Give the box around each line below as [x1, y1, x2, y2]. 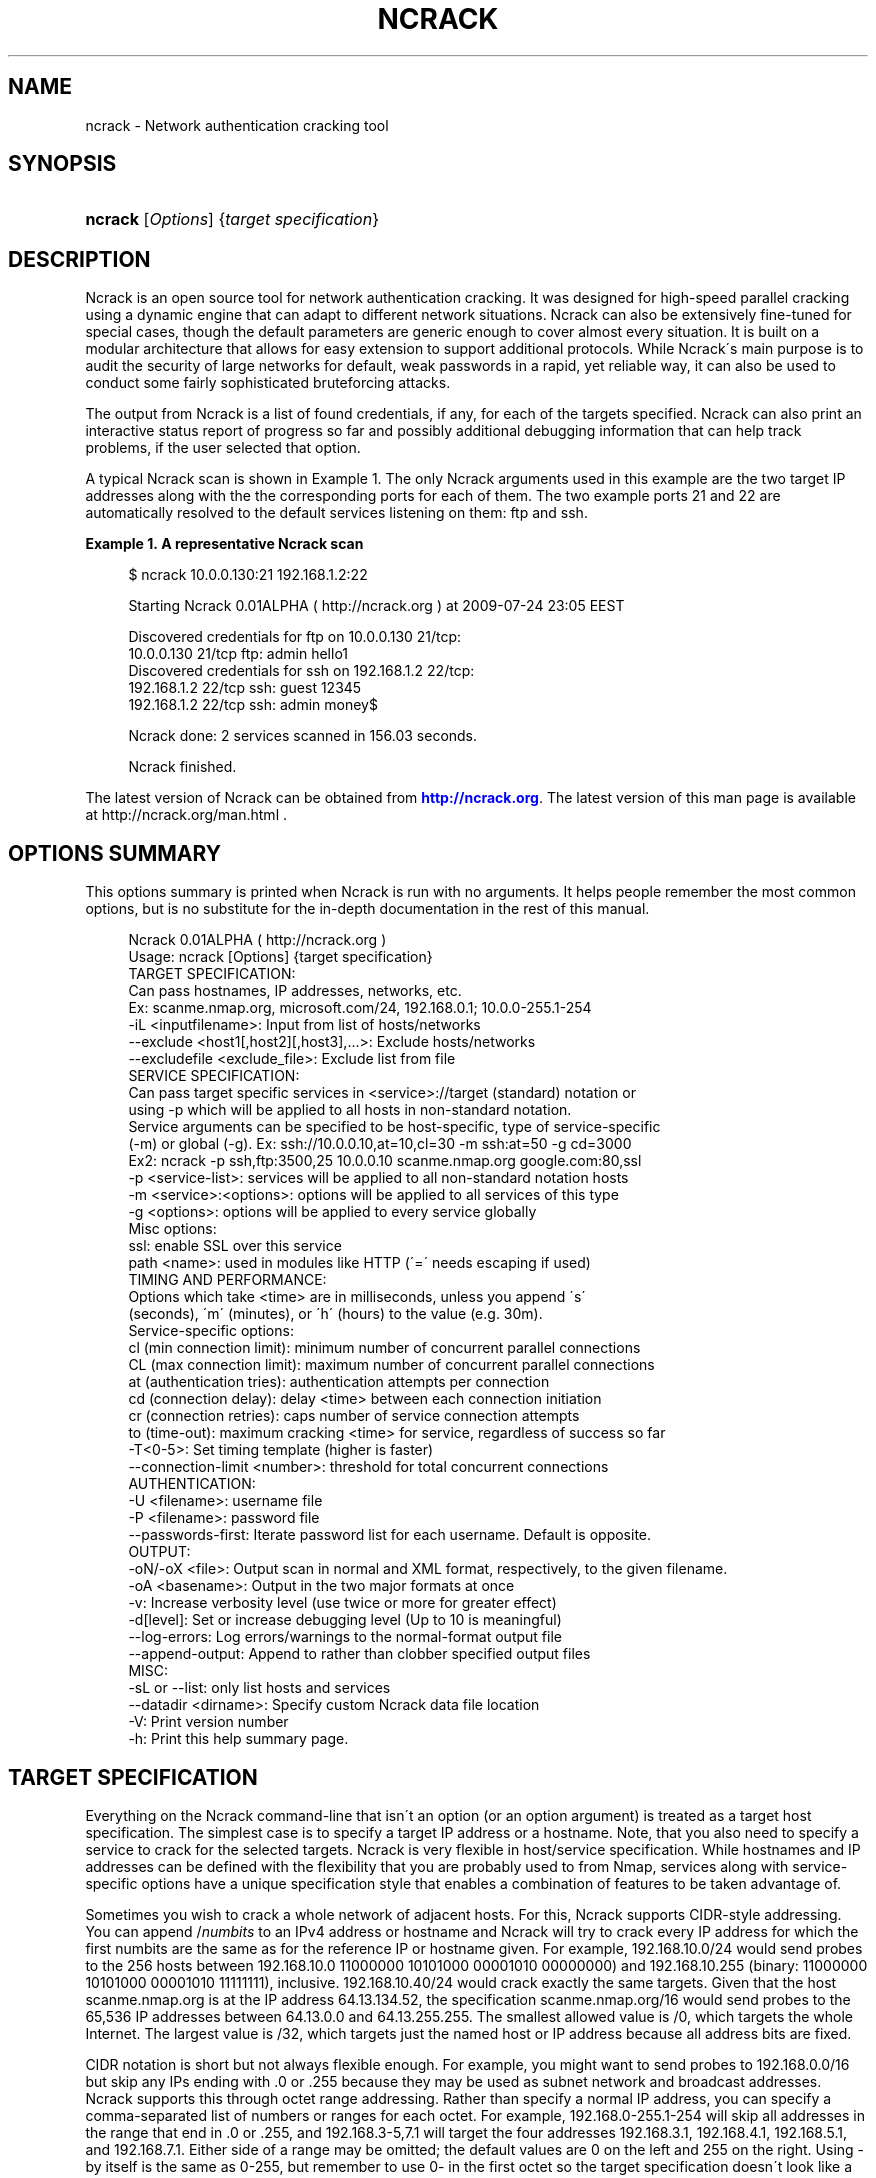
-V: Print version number [128, 1713, 289, 1731]
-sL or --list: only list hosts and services [128, 1679, 391, 1697]
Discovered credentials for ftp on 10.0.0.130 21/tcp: [128, 628, 462, 646]
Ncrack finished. [128, 758, 237, 776]
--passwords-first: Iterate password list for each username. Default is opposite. [128, 1526, 652, 1544]
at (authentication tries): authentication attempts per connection [128, 1373, 550, 1391]
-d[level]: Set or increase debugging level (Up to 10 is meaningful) [128, 1611, 562, 1629]
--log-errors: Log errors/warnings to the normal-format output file [128, 1628, 562, 1646]
